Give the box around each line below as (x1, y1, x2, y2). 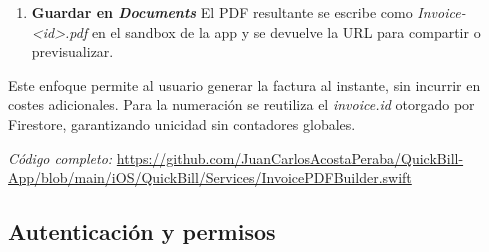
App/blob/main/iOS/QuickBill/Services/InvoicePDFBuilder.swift (8, 167, 412, 188)
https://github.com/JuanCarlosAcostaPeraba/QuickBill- (116, 147, 464, 168)
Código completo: (8, 147, 113, 168)
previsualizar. (31, 41, 114, 62)
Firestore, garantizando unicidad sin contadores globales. (8, 113, 356, 134)
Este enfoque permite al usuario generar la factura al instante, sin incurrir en (8, 74, 481, 95)
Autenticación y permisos (8, 216, 276, 247)
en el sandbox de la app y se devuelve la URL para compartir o (91, 21, 481, 42)
